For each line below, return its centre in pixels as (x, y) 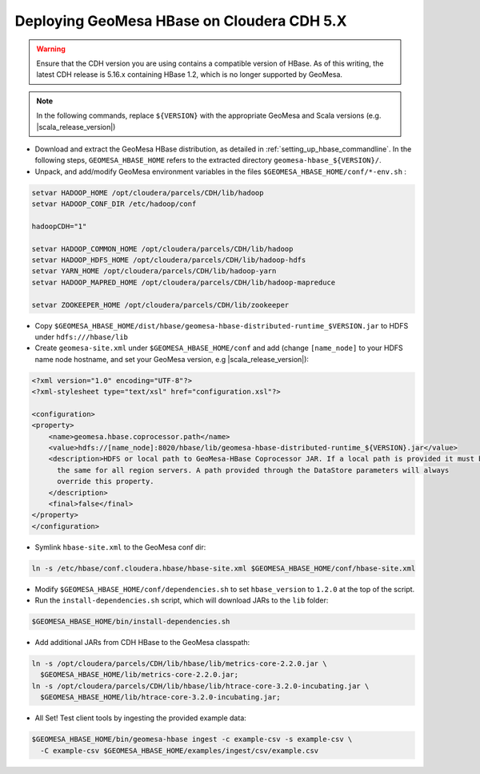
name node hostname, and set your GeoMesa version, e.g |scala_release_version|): (172, 359)
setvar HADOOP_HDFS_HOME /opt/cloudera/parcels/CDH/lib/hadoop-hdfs (169, 260)
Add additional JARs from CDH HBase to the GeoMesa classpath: (142, 643)
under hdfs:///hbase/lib (81, 337)
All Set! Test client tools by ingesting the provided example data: (141, 718)
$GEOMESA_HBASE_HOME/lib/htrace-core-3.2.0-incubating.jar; (160, 697)
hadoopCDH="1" (59, 226)
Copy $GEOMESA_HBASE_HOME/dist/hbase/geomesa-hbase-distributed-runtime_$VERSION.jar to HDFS (222, 325)
